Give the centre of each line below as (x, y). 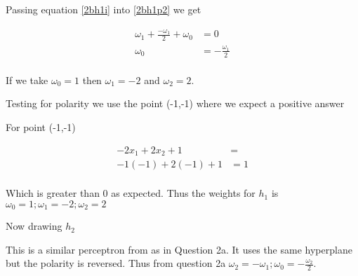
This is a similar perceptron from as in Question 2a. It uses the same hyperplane (179, 249)
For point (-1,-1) (41, 126)
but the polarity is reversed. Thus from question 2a (116, 263)
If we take (27, 80)
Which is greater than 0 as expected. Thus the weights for (131, 193)
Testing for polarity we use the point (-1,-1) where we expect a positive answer (175, 103)
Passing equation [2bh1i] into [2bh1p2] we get (104, 9)
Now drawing (34, 226)
